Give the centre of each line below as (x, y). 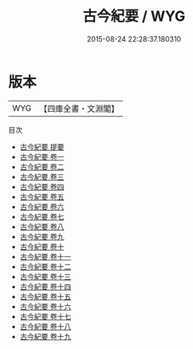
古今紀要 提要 (42, 147)
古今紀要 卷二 (42, 167)
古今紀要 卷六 (42, 206)
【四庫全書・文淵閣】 (79, 109)
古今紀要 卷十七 (45, 316)
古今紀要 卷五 (42, 196)
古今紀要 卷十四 (45, 286)
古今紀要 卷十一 (45, 256)
